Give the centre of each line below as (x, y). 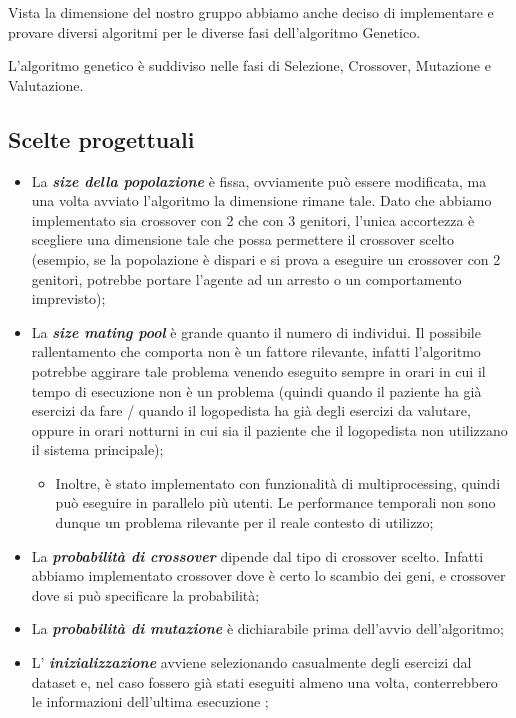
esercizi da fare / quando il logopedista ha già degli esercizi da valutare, (251, 410)
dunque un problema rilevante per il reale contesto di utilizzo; (244, 522)
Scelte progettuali (101, 138)
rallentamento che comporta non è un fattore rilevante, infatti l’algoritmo (256, 351)
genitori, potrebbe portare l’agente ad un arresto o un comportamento (246, 278)
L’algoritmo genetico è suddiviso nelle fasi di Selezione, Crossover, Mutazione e (249, 65)
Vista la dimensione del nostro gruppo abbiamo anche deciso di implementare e (251, 12)
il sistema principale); (97, 449)
